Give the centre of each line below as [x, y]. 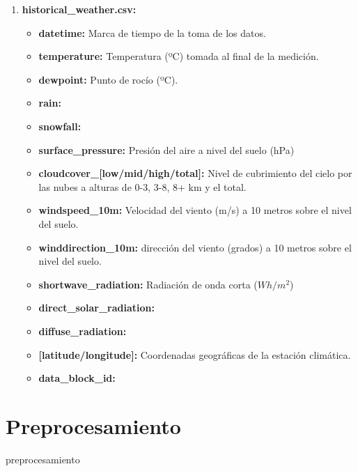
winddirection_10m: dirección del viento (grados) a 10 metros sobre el [195, 247]
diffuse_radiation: [83, 331]
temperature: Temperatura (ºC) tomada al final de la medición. [179, 56]
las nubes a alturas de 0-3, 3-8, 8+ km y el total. [142, 186]
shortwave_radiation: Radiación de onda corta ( [148, 284]
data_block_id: [77, 378]
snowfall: [60, 126]
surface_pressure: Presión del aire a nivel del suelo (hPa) [166, 149]
